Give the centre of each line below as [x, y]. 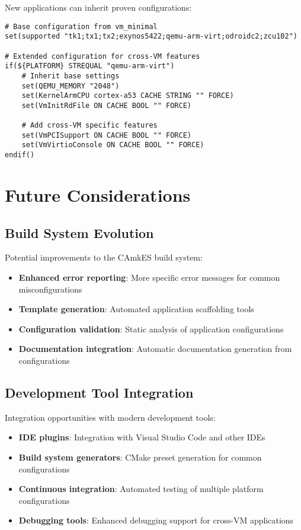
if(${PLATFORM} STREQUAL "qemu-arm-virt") [90, 66]
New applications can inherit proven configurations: [98, 7]
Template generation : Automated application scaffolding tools [136, 309]
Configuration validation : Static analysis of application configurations [151, 329]
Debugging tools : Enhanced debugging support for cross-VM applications [156, 520]
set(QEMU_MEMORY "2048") [71, 86]
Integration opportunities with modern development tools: [110, 417]
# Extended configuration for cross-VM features [103, 56]
